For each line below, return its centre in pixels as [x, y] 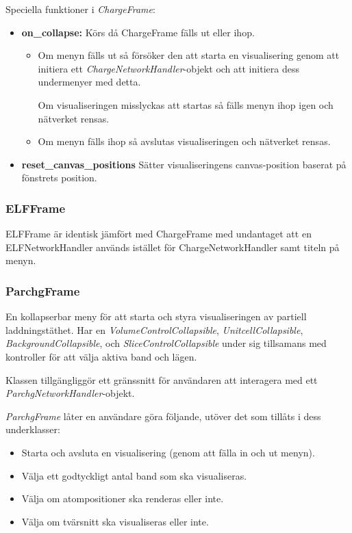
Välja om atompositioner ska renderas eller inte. [123, 498]
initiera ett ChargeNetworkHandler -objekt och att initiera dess [168, 68]
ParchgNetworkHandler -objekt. [70, 393]
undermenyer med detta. [89, 82]
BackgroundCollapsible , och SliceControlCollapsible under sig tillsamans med [166, 343]
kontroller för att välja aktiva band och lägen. [101, 356]
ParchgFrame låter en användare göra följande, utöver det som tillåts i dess [163, 416]
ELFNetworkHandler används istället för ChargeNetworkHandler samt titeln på [173, 247]
